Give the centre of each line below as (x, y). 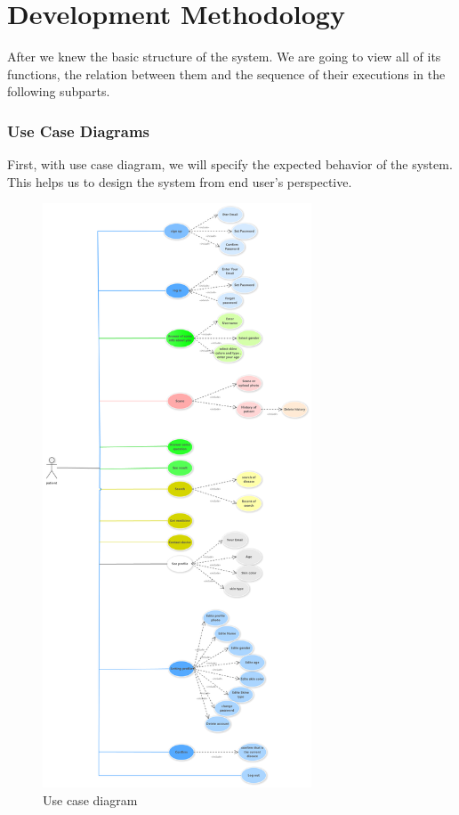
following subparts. (59, 91)
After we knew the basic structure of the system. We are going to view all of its (224, 57)
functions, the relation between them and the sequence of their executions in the (226, 73)
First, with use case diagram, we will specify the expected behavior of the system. (230, 164)
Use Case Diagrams (79, 130)
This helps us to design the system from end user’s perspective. (180, 181)
